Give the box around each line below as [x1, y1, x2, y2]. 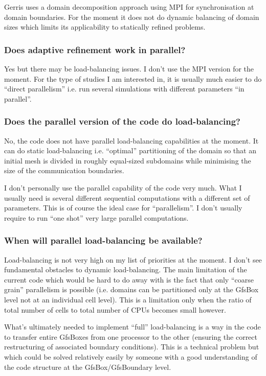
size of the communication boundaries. [4, 165, 124, 176]
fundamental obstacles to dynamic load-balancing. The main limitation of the [4, 264, 247, 275]
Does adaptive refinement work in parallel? [4, 43, 186, 56]
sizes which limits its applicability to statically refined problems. [4, 21, 206, 32]
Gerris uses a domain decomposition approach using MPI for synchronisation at [4, 2, 254, 12]
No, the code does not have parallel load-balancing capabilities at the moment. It [4, 135, 259, 146]
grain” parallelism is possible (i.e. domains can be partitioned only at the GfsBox [4, 284, 259, 295]
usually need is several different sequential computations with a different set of [4, 192, 250, 203]
